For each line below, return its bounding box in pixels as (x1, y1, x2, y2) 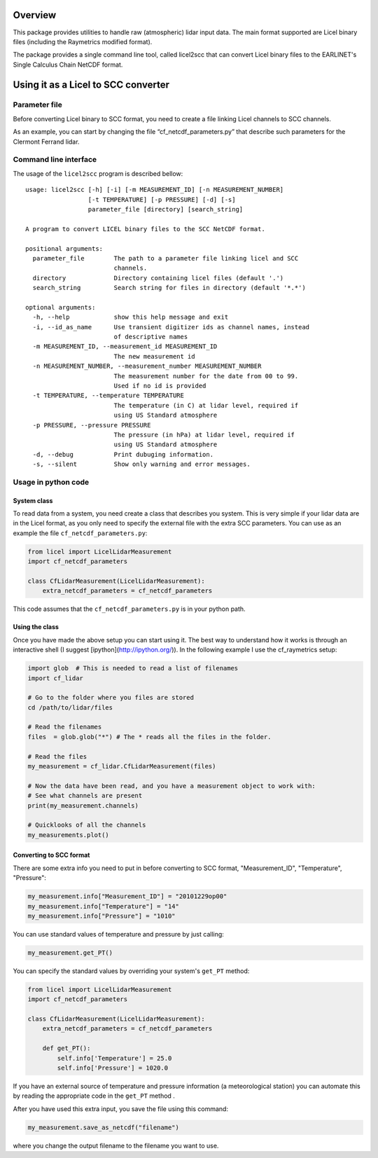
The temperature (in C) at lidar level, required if (113, 401, 299, 409)
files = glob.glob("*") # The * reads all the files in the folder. (27, 733, 272, 740)
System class (13, 496, 53, 504)
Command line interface (13, 155, 97, 165)
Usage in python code (13, 477, 90, 487)
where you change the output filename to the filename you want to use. (13, 1141, 219, 1150)
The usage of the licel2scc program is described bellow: (13, 169, 183, 178)
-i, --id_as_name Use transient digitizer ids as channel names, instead (32, 323, 310, 331)
